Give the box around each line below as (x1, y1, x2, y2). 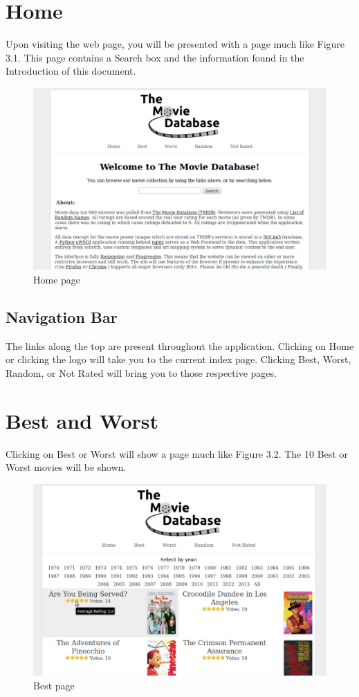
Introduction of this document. (6, 64, 136, 78)
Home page (33, 272, 81, 286)
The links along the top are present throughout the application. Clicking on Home (6, 338, 354, 353)
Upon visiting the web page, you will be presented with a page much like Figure (6, 37, 345, 51)
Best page (33, 678, 75, 692)
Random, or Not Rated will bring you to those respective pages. (6, 365, 277, 380)
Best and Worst (6, 406, 158, 434)
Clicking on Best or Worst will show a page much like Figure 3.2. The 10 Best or (6, 446, 348, 461)
